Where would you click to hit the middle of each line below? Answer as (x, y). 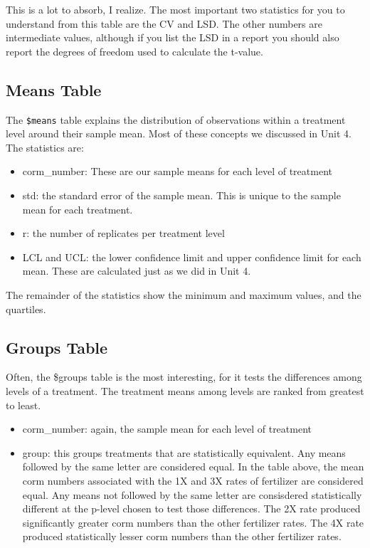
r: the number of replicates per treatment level (123, 233)
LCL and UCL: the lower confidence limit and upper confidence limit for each (192, 257)
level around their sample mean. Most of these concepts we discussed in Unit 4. (179, 133)
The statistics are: (45, 147)
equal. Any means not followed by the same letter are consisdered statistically (192, 494)
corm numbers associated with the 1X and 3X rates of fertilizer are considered (193, 480)
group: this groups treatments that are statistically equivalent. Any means (184, 452)
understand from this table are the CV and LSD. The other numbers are (164, 23)
